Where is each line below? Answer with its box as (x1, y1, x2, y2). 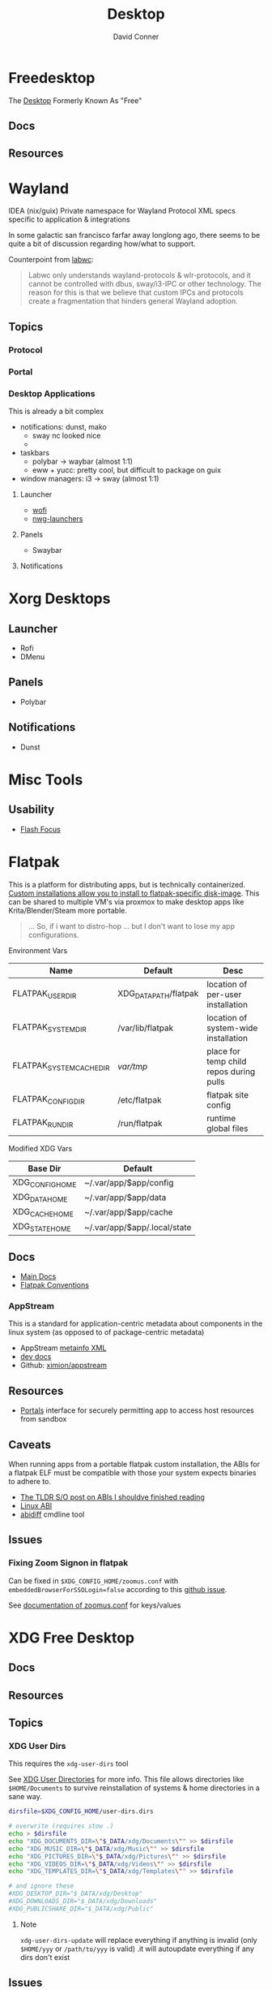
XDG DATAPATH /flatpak (117, 987, 199, 1001)
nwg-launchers (32, 513, 83, 524)
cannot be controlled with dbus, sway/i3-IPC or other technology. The (28, 279, 261, 289)
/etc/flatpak (117, 1094, 162, 1105)
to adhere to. (8, 1476, 51, 1486)
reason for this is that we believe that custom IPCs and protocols (28, 287, 244, 297)
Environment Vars (8, 945, 68, 955)
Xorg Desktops (8, 589, 111, 608)
